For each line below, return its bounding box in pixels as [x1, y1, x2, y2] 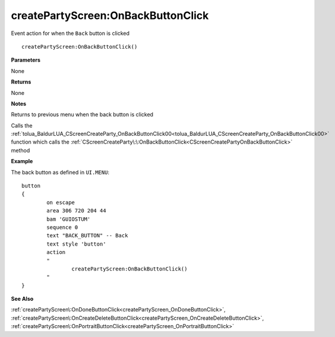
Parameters [11, 56, 41, 63]
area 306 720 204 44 [46, 208, 106, 214]
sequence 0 [46, 224, 78, 231]
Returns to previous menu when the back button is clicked [11, 111, 154, 118]
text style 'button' [46, 240, 106, 247]
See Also [11, 295, 34, 303]
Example [11, 158, 33, 165]
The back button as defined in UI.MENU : [11, 168, 110, 176]
